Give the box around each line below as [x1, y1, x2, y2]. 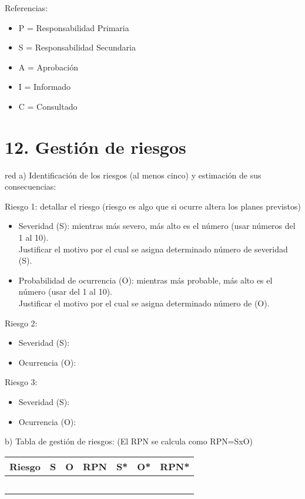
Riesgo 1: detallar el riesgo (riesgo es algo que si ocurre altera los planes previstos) [5, 200, 301, 212]
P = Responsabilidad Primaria [18, 21, 129, 33]
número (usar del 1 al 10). [18, 285, 113, 298]
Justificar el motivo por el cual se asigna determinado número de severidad [18, 242, 288, 255]
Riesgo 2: [5, 316, 38, 329]
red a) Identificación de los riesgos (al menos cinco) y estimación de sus [5, 168, 262, 181]
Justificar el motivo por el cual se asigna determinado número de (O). [18, 297, 270, 309]
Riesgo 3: [5, 376, 38, 388]
